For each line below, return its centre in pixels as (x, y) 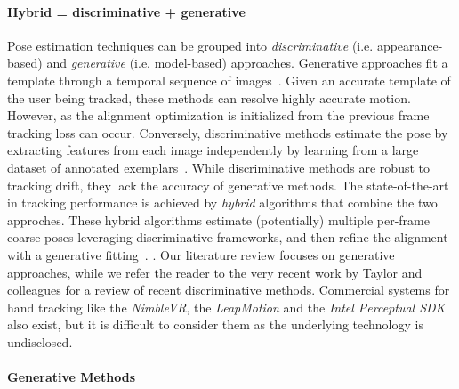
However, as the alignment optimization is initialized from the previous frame (218, 115)
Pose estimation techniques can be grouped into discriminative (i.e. (190, 45)
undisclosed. (40, 341)
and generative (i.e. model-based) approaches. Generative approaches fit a (247, 63)
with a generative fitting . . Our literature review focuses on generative (201, 254)
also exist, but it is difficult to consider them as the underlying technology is (215, 324)
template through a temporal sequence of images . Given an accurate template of (229, 80)
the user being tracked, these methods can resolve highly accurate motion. (209, 97)
